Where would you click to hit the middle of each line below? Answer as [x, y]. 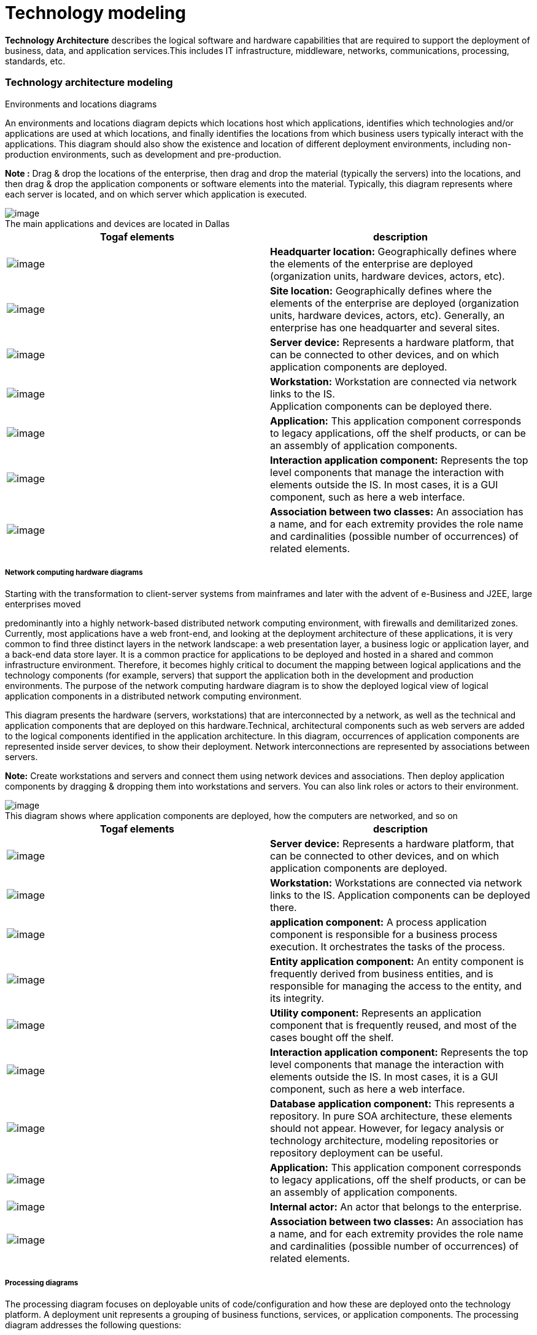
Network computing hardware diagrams [74, 572]
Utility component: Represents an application [376, 1013]
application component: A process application [378, 922]
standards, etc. [35, 61]
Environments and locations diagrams [81, 104]
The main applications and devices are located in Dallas [118, 223]
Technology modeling [95, 13]
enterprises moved [43, 604]
